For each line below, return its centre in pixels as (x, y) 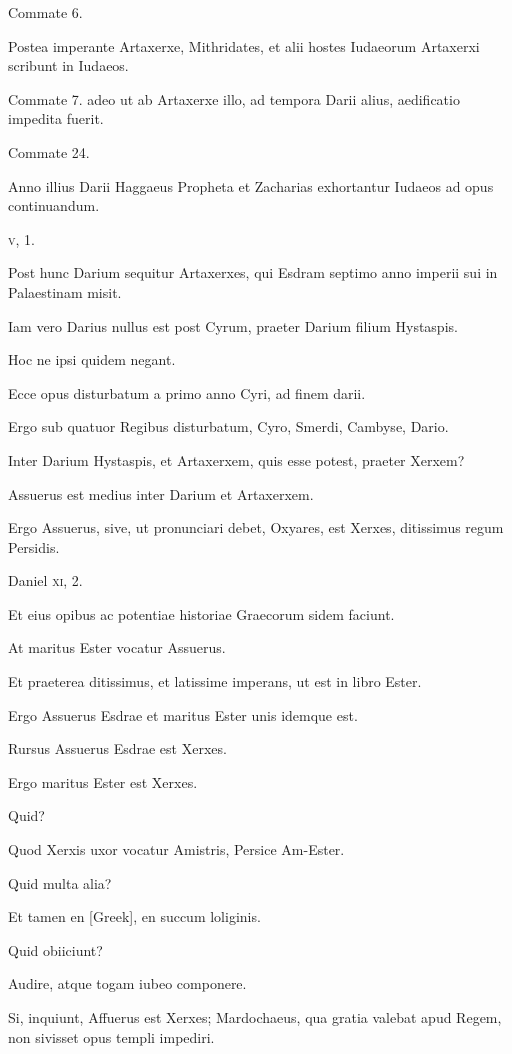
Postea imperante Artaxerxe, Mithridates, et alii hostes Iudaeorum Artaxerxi (244, 45)
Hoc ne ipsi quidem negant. (92, 359)
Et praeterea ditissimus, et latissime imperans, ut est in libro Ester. (215, 681)
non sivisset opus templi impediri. (111, 1036)
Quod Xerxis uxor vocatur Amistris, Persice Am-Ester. (176, 849)
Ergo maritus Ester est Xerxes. (103, 781)
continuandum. (54, 205)
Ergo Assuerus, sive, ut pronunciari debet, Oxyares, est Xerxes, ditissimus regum (256, 527)
